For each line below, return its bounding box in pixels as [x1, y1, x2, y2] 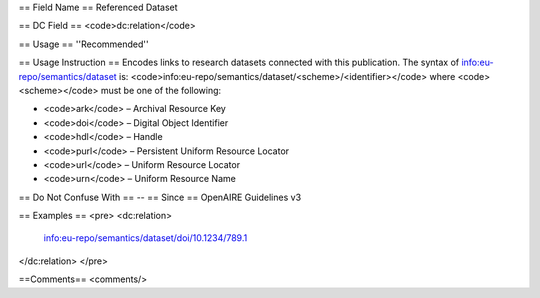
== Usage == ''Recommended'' [18, 38, 149, 50]
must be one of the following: [100, 84, 222, 96]
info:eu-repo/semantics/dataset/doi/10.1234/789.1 [43, 232, 248, 244]
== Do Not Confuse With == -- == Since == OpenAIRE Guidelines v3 [18, 191, 302, 203]
